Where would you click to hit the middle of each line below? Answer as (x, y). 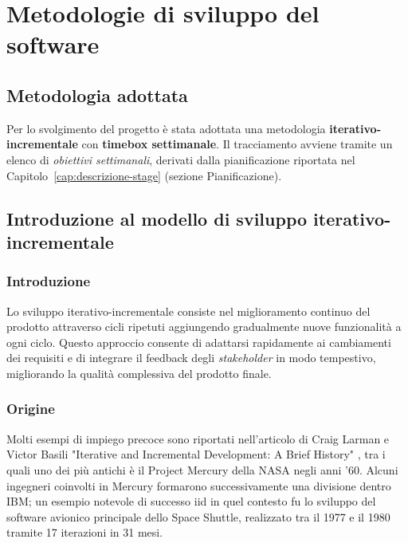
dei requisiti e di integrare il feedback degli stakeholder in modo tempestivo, (191, 358)
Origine (31, 409)
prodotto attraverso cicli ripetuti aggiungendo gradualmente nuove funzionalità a (204, 327)
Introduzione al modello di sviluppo (157, 218)
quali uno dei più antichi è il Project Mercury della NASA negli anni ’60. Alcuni (202, 469)
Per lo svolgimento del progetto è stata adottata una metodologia (166, 128)
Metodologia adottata (97, 94)
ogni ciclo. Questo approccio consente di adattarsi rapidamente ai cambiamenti (199, 342)
